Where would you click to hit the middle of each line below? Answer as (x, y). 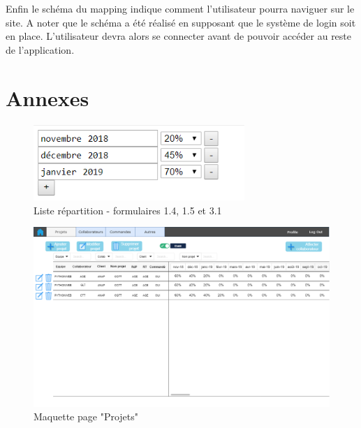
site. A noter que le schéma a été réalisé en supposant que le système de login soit (181, 22)
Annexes (47, 97)
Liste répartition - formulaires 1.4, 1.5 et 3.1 (128, 210)
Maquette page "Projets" (86, 416)
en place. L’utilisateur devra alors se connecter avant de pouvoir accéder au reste (179, 36)
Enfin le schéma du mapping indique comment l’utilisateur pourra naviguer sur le (180, 8)
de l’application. (40, 49)
